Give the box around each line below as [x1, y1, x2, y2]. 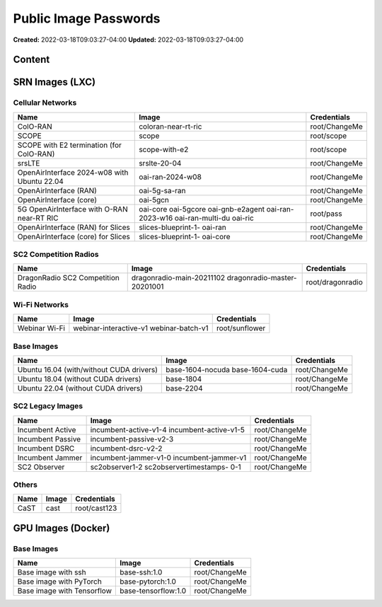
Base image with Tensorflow [17, 586, 112, 596]
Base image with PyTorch [17, 577, 102, 586]
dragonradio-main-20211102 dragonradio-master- [131, 273, 297, 283]
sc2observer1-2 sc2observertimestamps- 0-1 [90, 462, 242, 472]
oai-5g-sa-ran [139, 185, 187, 195]
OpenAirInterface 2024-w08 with [17, 167, 129, 177]
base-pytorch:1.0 [119, 577, 177, 586]
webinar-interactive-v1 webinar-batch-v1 [73, 323, 209, 333]
